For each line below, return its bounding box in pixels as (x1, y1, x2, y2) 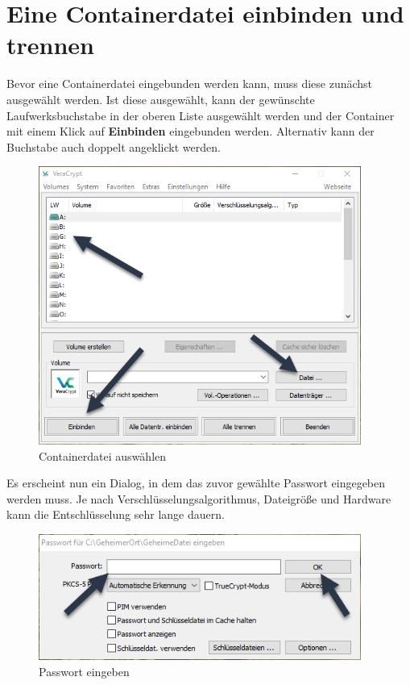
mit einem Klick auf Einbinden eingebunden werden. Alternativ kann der (6, 123, 375, 140)
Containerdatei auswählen (39, 447, 167, 464)
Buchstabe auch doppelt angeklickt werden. (6, 138, 221, 155)
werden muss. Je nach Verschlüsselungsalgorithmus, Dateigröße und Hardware (6, 490, 391, 507)
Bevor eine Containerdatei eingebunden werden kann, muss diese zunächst (6, 75, 373, 92)
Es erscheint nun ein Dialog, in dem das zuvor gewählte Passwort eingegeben (6, 474, 386, 491)
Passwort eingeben (39, 662, 130, 679)
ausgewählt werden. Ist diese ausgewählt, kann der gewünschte (6, 90, 315, 107)
